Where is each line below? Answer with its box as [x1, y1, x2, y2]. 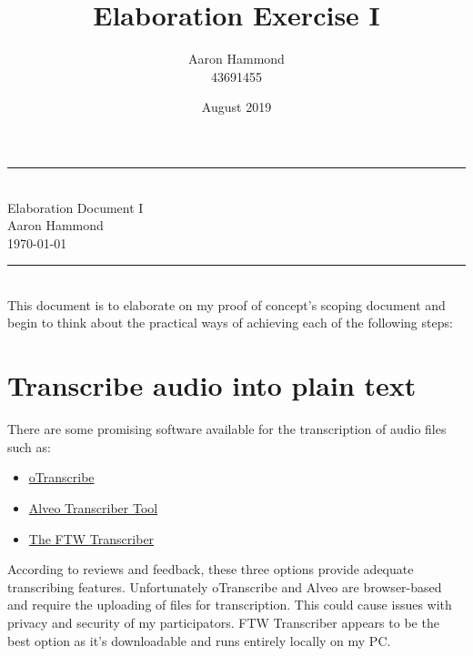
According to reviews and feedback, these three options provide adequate [7, 560, 414, 579]
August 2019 [201, 97, 272, 116]
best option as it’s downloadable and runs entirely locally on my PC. [7, 631, 391, 650]
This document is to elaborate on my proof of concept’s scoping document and [7, 295, 446, 314]
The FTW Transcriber [28, 529, 155, 548]
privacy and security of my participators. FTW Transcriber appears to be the [7, 612, 439, 631]
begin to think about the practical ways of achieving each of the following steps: [7, 313, 453, 332]
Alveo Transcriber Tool [28, 498, 158, 517]
